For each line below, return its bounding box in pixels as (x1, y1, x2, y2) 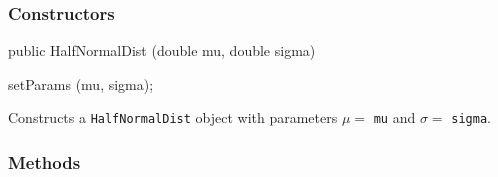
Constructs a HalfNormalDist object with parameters (8, 107, 338, 128)
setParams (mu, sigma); (8, 73, 154, 94)
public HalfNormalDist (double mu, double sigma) (8, 40, 316, 61)
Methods (8, 149, 81, 174)
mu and (373, 107, 416, 128)
